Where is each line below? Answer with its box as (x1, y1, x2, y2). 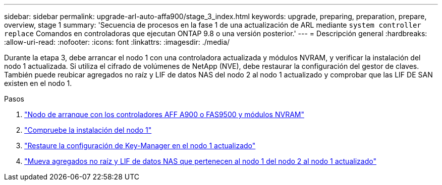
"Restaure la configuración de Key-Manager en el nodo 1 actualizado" (24, 141, 256, 150)
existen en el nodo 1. (4, 79, 72, 87)
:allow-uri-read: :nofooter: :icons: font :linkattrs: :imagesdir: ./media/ (4, 38, 230, 46)
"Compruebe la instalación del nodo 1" (24, 126, 152, 134)
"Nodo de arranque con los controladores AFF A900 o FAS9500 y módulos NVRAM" (24, 110, 304, 119)
